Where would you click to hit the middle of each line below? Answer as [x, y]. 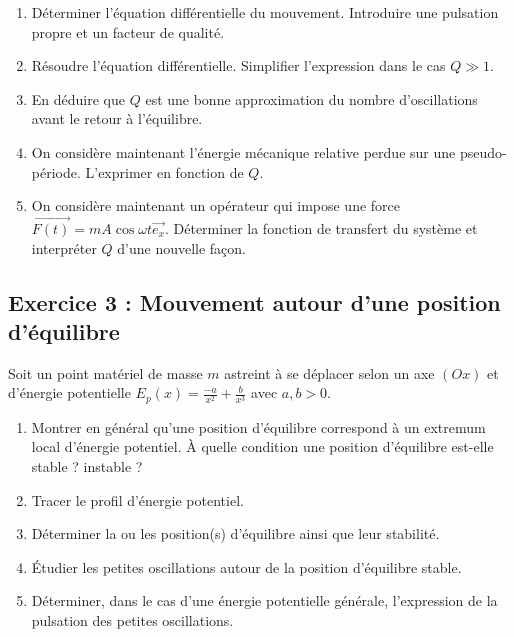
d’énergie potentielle [69, 392]
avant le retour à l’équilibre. [117, 118]
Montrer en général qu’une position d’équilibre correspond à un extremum [258, 426]
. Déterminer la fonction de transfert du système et [321, 227]
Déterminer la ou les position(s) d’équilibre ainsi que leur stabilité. [235, 533]
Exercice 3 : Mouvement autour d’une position [254, 301]
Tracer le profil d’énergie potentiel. [137, 499]
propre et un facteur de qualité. [128, 31]
